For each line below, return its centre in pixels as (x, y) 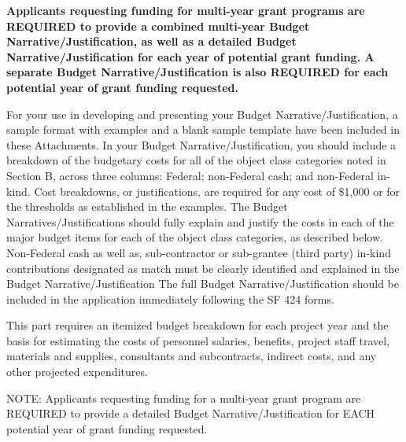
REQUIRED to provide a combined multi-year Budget (158, 26)
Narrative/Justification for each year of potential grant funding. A (190, 56)
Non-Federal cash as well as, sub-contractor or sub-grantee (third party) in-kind (199, 252)
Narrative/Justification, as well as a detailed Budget (151, 41)
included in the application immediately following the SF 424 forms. (170, 298)
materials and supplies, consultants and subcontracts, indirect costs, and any (192, 356)
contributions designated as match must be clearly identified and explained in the (203, 268)
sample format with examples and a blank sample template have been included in (203, 129)
